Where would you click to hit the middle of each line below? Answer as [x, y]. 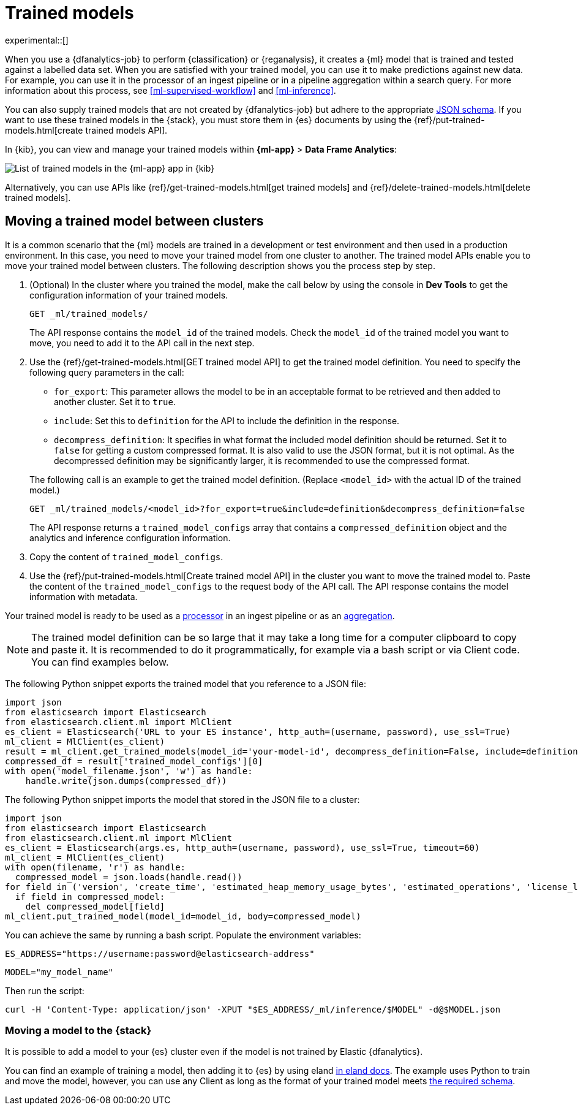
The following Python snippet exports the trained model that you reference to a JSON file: [186, 683]
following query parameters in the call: [107, 372]
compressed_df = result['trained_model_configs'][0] [134, 761]
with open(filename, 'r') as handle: [96, 867]
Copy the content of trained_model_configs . [126, 557]
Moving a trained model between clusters [134, 221]
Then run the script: [45, 990]
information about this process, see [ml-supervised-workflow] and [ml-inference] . [171, 90]
